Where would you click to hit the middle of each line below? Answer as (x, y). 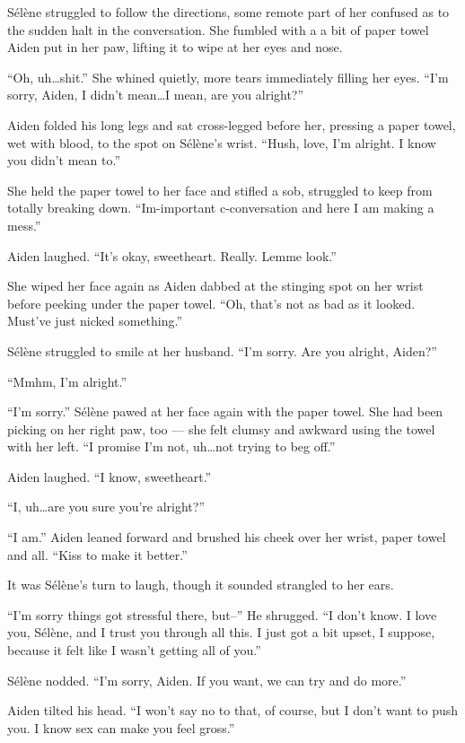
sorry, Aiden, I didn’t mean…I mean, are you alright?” (156, 95)
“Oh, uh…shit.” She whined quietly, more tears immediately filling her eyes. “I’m (228, 77)
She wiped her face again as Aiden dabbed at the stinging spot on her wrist (215, 286)
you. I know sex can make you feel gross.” (121, 727)
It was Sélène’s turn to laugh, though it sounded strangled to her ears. (201, 585)
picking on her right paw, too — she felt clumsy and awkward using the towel (221, 428)
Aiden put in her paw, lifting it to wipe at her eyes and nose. (175, 47)
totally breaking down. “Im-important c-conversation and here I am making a (221, 208)
